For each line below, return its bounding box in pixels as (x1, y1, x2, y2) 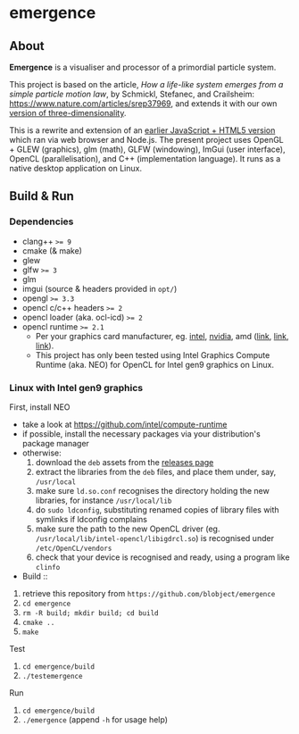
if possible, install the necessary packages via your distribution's (21, 428, 261, 439)
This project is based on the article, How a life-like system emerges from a (9, 79, 284, 89)
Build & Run (9, 188, 74, 204)
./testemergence (21, 671, 83, 680)
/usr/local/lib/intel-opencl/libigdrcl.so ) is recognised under (35, 532, 275, 543)
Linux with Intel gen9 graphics (9, 381, 144, 394)
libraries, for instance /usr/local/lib (35, 495, 172, 505)
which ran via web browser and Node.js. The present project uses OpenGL (9, 135, 284, 145)
